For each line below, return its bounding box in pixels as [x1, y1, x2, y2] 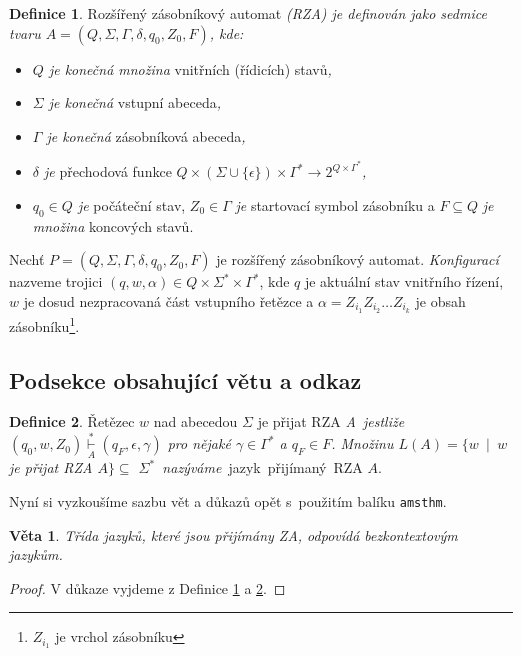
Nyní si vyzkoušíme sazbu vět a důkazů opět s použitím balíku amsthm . [9, 490, 447, 511]
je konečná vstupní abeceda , [48, 92, 221, 113]
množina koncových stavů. [32, 215, 194, 236]
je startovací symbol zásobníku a [235, 195, 435, 216]
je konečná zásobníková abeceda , [46, 125, 246, 146]
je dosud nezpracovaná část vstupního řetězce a [23, 291, 314, 312]
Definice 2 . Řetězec [9, 411, 135, 432]
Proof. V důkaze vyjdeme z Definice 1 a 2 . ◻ [9, 577, 286, 598]
